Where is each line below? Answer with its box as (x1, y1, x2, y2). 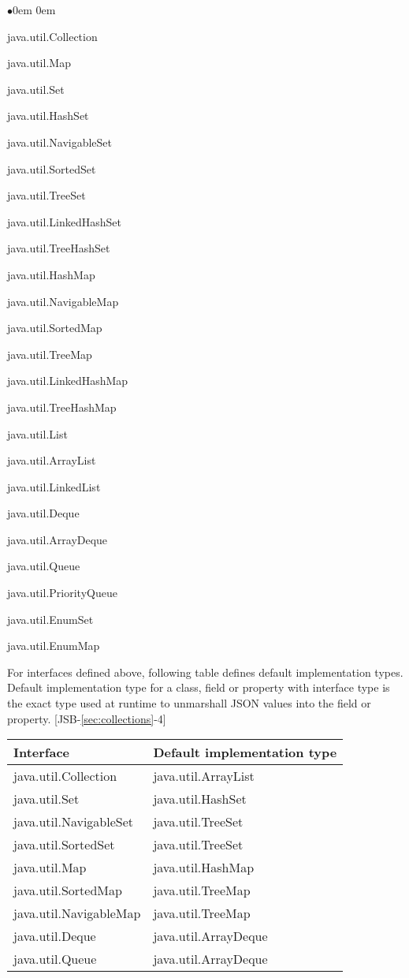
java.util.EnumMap (7, 637, 100, 654)
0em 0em (13, 2, 56, 17)
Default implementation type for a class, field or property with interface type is (7, 679, 390, 696)
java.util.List (7, 425, 68, 442)
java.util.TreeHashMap (7, 398, 117, 415)
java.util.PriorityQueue (7, 584, 117, 601)
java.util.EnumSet (7, 610, 94, 627)
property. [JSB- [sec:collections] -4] (7, 710, 166, 726)
